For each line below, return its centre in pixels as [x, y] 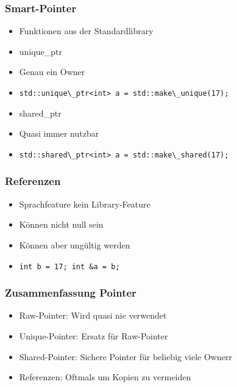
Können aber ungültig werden [75, 244]
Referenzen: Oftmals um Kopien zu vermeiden [105, 377]
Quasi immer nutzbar [59, 133]
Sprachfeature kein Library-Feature [85, 204]
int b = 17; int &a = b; [69, 266]
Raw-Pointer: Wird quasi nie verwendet [93, 315]
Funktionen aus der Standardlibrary [86, 31]
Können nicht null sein [61, 224]
